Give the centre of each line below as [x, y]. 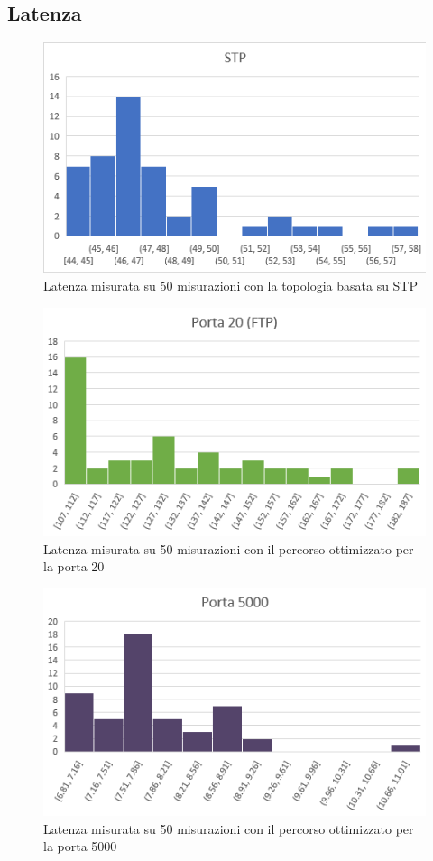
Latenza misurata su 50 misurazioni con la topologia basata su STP [231, 285]
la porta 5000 [80, 846]
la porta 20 [74, 566]
